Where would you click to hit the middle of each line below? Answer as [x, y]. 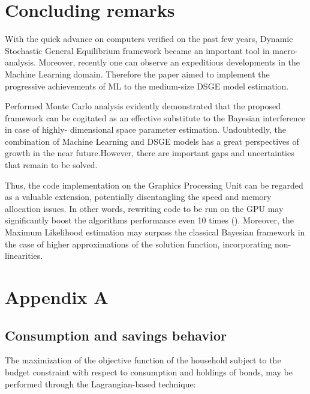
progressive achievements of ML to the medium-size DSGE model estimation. [147, 86]
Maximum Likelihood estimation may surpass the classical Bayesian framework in [155, 232]
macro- [285, 50]
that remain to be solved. [51, 165]
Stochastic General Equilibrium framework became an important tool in [137, 50]
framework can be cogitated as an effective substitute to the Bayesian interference [155, 117]
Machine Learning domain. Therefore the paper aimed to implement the [137, 74]
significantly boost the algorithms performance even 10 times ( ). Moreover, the [149, 220]
